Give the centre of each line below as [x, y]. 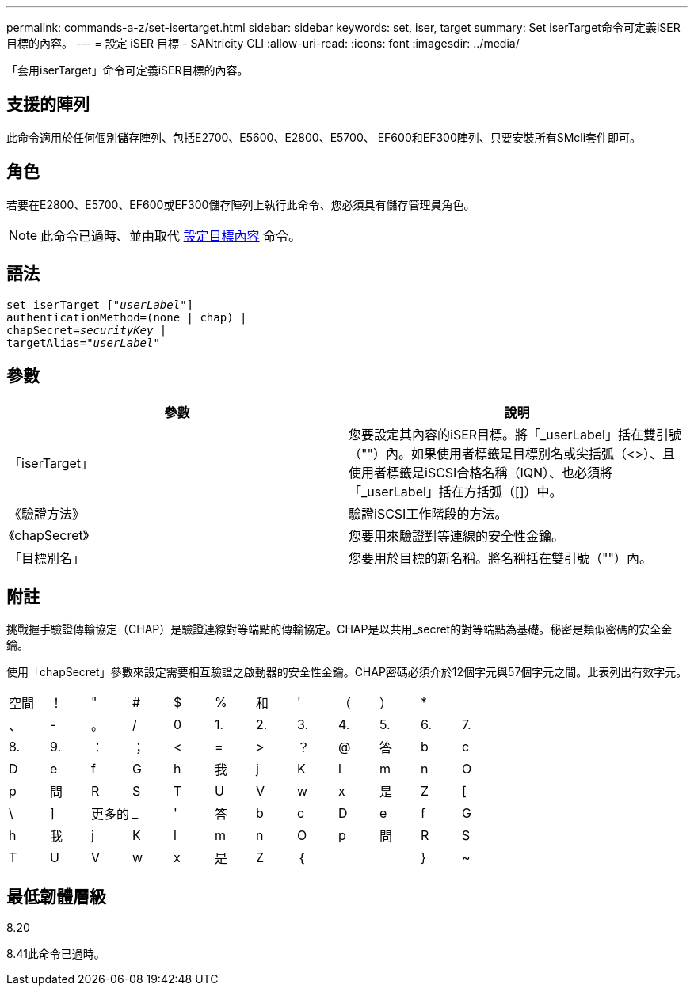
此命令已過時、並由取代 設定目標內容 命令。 [171, 236]
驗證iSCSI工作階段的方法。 [428, 514]
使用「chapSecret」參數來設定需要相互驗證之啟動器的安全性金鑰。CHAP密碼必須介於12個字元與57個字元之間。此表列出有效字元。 [347, 672]
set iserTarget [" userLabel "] [100, 304]
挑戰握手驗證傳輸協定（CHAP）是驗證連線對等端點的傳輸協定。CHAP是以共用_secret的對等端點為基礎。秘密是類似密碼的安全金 [339, 629]
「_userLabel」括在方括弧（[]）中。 [456, 492]
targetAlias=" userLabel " [83, 342]
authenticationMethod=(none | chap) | [127, 317]
